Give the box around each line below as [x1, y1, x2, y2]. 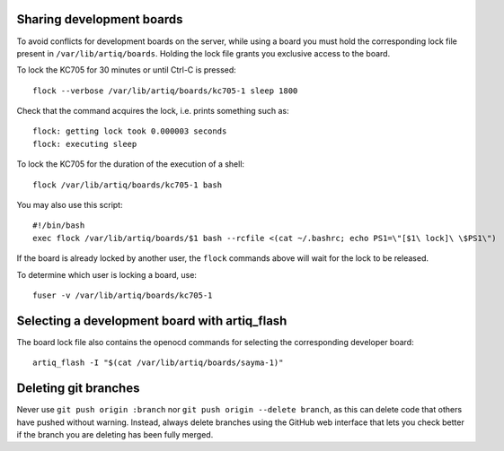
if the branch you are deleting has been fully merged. [16, 429, 214, 439]
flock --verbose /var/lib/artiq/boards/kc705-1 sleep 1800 [32, 85, 298, 96]
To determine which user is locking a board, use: [16, 269, 198, 280]
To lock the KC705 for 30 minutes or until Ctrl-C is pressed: [16, 65, 237, 75]
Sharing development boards [16, 12, 183, 27]
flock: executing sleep [32, 139, 137, 149]
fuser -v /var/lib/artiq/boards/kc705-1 [32, 290, 213, 300]
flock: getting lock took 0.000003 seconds [32, 126, 227, 136]
